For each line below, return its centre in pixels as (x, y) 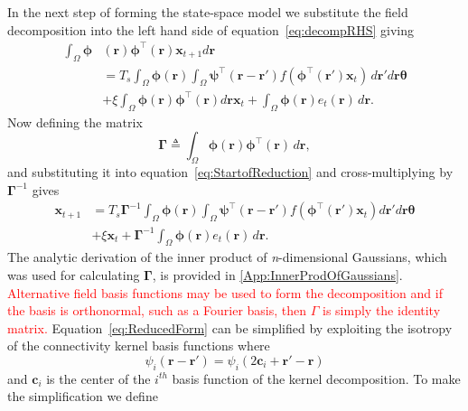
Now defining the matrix (75, 121)
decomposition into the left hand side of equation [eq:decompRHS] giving (211, 29)
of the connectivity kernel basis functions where (139, 346)
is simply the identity (382, 310)
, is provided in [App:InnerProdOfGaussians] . (277, 275)
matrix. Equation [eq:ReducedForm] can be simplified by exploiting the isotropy (230, 327)
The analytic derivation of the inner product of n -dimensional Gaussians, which (227, 257)
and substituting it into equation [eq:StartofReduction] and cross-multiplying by (230, 172)
